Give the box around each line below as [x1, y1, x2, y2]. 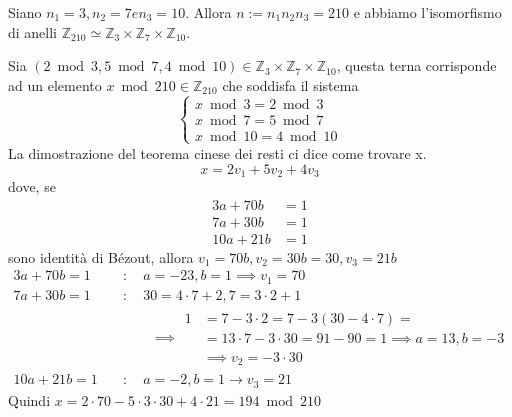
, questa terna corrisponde [336, 55, 497, 76]
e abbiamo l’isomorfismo [353, 2, 502, 22]
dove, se [8, 176, 56, 197]
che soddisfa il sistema [222, 74, 359, 95]
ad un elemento [8, 74, 102, 95]
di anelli [8, 21, 58, 42]
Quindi [8, 389, 51, 410]
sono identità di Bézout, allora [8, 246, 194, 267]
